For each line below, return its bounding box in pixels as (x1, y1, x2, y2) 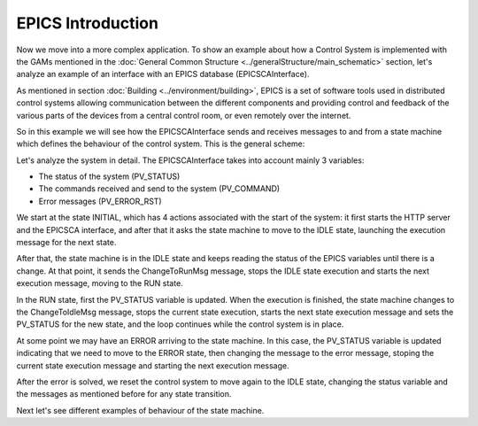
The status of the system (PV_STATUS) (38, 171, 181, 182)
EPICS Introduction (16, 13, 159, 33)
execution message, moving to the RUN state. (16, 278, 183, 289)
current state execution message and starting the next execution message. (16, 360, 289, 371)
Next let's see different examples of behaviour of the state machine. (16, 405, 265, 415)
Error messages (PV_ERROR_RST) (38, 196, 163, 206)
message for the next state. (16, 237, 117, 248)
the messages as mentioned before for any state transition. (16, 389, 232, 399)
